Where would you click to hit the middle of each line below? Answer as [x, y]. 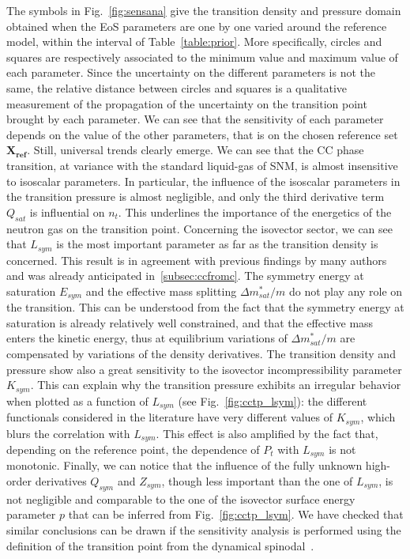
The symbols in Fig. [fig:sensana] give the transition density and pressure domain [204, 10]
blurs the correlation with [68, 433]
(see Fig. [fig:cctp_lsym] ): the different [273, 400]
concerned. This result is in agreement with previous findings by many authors [197, 260]
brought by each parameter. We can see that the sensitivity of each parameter [195, 119]
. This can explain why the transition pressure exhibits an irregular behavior [216, 385]
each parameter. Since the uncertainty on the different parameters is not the [191, 72]
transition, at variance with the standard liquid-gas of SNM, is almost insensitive [202, 165]
